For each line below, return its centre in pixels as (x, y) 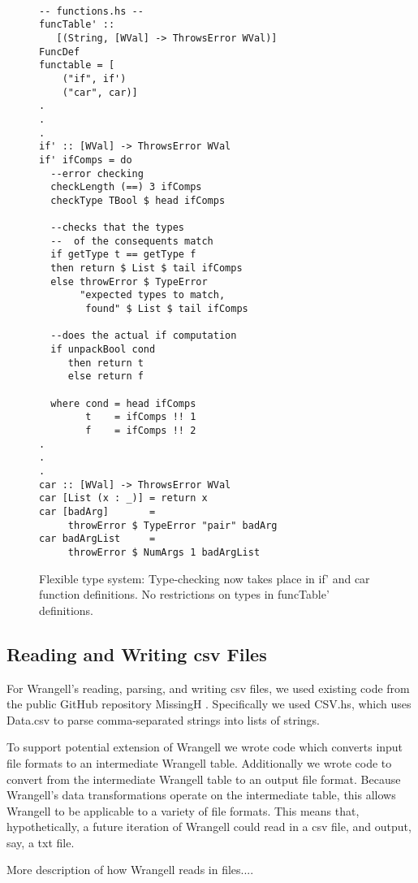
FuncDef (60, 52)
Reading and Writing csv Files (137, 654)
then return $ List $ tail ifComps (147, 268)
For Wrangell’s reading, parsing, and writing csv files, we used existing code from (208, 688)
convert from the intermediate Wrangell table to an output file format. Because (204, 779)
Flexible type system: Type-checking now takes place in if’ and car (205, 578)
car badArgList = (97, 539)
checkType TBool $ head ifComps (138, 200)
